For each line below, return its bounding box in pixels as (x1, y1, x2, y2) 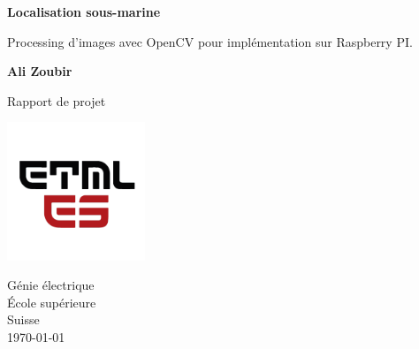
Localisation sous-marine (7, 3, 161, 20)
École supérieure (7, 292, 96, 311)
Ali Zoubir (7, 62, 72, 80)
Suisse (7, 310, 40, 329)
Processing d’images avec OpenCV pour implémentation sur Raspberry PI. (7, 32, 413, 50)
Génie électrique (7, 276, 95, 294)
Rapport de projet (7, 91, 106, 110)
